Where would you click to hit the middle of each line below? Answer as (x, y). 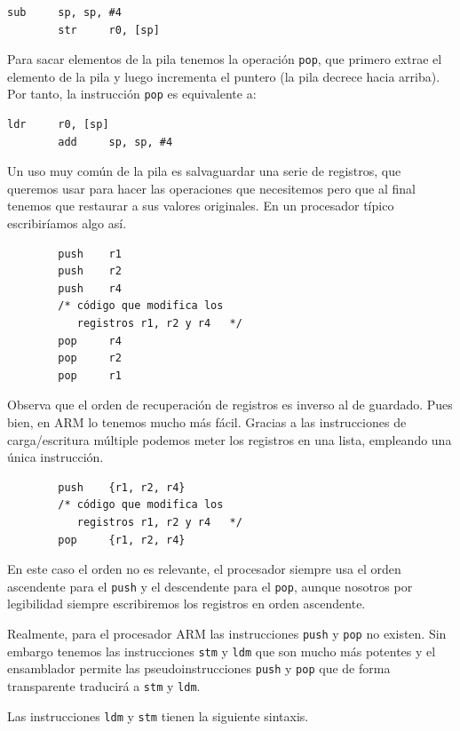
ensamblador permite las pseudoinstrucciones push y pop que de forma (199, 668)
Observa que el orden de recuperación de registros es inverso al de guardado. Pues (230, 405)
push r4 (90, 288)
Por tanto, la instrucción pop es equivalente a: (132, 94)
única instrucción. (56, 457)
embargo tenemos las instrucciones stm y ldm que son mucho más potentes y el (222, 651)
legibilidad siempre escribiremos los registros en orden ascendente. (186, 604)
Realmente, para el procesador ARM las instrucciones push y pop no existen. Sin (227, 633)
